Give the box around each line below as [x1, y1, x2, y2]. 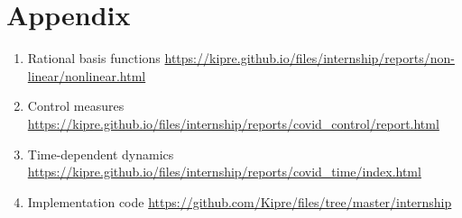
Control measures [27, 96, 125, 115]
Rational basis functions [27, 49, 161, 68]
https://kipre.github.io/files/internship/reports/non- [164, 49, 455, 68]
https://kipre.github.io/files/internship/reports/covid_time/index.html [27, 162, 421, 181]
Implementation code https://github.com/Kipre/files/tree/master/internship [27, 192, 452, 211]
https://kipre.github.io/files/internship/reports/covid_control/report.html [27, 114, 439, 132]
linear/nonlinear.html [27, 66, 146, 85]
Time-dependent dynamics [27, 144, 174, 163]
